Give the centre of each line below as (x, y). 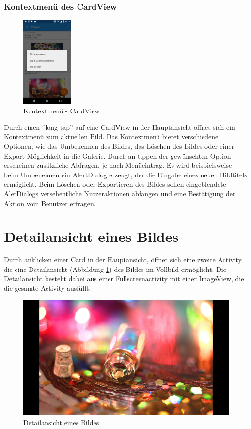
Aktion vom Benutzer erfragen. (50, 203)
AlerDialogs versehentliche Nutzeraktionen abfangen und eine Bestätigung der (120, 193)
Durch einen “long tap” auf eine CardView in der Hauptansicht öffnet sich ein (119, 127)
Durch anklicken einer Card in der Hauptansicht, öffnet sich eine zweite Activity (123, 260)
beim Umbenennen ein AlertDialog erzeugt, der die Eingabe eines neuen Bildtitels (125, 174)
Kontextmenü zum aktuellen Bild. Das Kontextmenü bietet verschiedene (111, 136)
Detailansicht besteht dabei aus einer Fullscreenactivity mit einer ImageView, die (124, 278)
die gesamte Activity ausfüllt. (47, 288)
